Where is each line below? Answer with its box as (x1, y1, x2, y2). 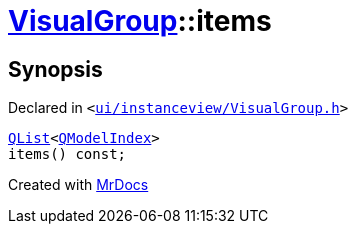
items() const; (8, 146, 127, 163)
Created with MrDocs (8, 176, 149, 194)
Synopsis (8, 56, 103, 82)
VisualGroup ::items (8, 4, 272, 38)
